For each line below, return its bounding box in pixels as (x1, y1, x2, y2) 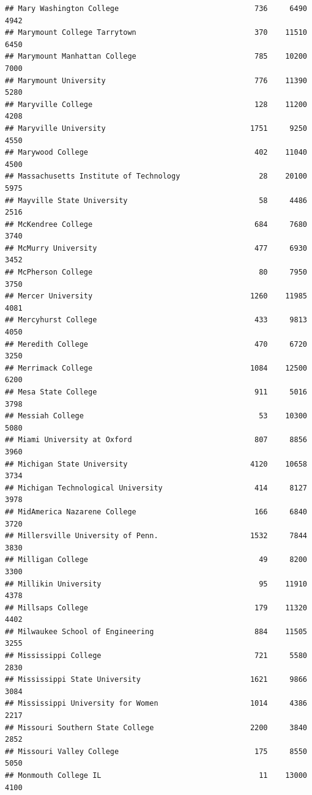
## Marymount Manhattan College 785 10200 (5, 52, 307, 61)
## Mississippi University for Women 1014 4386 (5, 699, 307, 708)
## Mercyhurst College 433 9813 (5, 316, 307, 325)
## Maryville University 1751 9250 (5, 124, 307, 133)
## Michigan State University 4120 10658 (5, 459, 307, 468)
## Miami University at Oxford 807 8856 (5, 435, 307, 445)
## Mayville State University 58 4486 (5, 196, 307, 205)
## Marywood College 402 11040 (5, 148, 307, 157)
